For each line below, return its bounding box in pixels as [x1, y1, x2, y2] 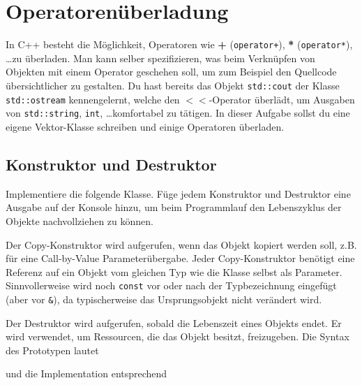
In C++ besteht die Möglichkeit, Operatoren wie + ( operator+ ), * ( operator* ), [6, 37, 353, 52]
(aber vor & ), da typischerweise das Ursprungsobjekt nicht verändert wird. [6, 291, 322, 306]
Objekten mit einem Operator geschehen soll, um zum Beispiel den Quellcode [6, 64, 337, 79]
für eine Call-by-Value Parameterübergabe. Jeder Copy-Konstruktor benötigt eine [6, 251, 355, 266]
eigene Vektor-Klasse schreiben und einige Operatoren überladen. [6, 119, 285, 133]
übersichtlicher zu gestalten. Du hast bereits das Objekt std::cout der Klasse [6, 78, 340, 92]
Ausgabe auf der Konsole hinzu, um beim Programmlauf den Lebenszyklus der [6, 200, 342, 215]
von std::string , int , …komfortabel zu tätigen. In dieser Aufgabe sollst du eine [6, 106, 350, 120]
